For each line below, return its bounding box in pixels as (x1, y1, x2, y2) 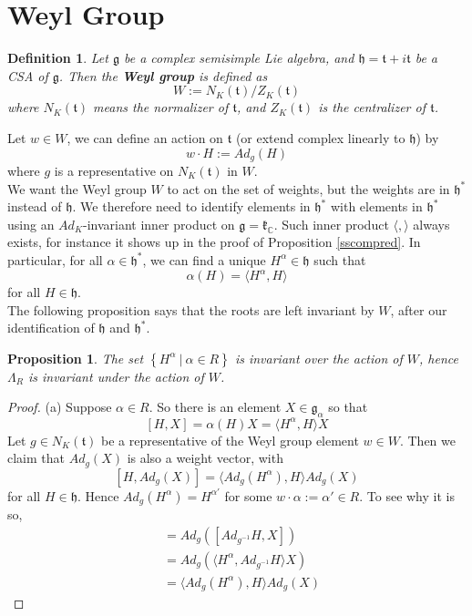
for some (224, 486, 272, 505)
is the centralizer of (318, 98, 426, 117)
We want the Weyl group (7, 179, 147, 198)
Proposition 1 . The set (7, 348, 144, 367)
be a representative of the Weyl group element (101, 430, 359, 449)
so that (328, 397, 368, 416)
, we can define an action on (67, 128, 223, 147)
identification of (7, 318, 95, 337)
